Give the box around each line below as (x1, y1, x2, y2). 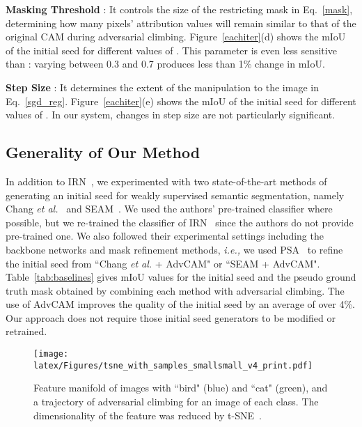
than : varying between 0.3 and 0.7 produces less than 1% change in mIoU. (6, 56, 325, 71)
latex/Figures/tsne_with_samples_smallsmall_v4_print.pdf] (33, 360, 313, 371)
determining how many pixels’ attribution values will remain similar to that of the (6, 15, 356, 30)
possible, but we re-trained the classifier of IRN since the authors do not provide (6, 215, 354, 229)
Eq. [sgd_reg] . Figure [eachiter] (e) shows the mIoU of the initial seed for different (6, 93, 356, 108)
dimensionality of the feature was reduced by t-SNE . (33, 407, 262, 422)
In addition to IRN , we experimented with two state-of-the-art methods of (6, 173, 327, 188)
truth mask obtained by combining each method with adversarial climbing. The (6, 283, 345, 297)
